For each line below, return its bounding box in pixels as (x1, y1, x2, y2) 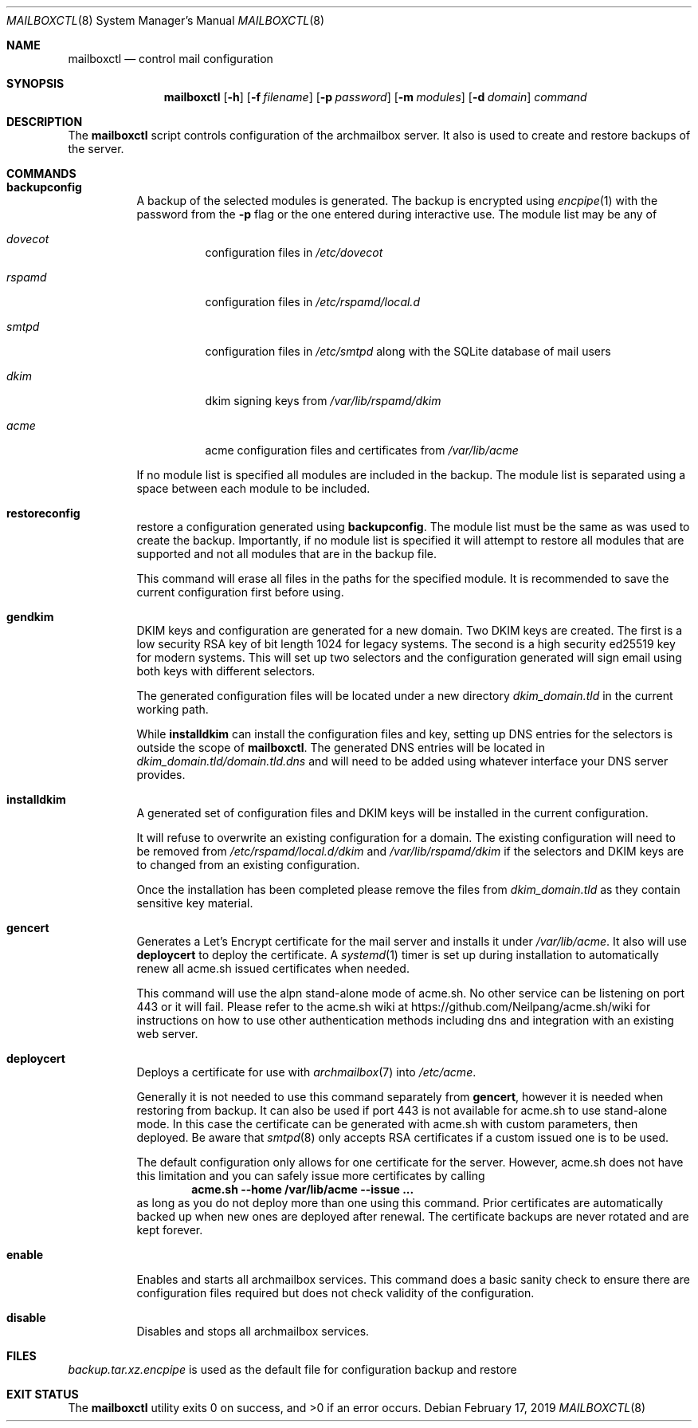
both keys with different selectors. (136, 664, 316, 678)
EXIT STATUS (6, 1387, 79, 1401)
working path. (136, 702, 209, 716)
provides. (136, 768, 186, 781)
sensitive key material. (136, 896, 253, 910)
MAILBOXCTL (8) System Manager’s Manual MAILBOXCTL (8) (6, 14, 325, 27)
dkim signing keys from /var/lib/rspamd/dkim (205, 394, 441, 407)
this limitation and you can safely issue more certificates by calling (136, 1169, 485, 1182)
